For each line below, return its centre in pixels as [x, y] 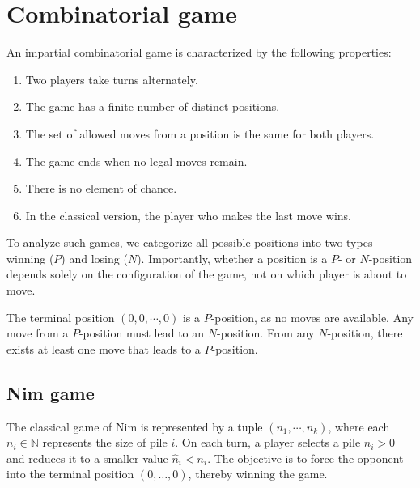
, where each [359, 426]
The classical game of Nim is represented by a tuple [135, 426]
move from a [38, 333]
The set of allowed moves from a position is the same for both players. [200, 133]
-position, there [365, 333]
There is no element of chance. [101, 188]
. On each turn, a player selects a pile [268, 442]
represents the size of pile [105, 442]
